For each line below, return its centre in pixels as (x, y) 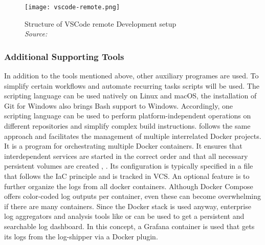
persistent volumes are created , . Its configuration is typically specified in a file (129, 166)
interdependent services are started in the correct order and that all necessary (126, 156)
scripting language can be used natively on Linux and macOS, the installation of (130, 96)
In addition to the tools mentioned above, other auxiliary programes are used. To (131, 76)
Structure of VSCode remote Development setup (101, 23)
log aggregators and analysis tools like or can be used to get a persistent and (124, 216)
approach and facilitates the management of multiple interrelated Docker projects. (133, 136)
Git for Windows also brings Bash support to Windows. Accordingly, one (119, 105)
